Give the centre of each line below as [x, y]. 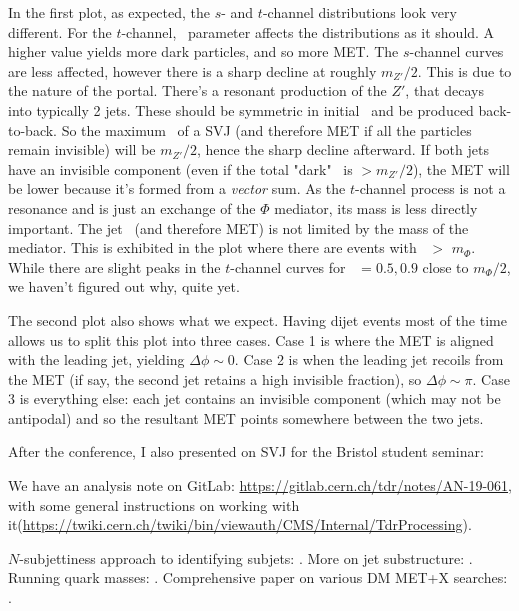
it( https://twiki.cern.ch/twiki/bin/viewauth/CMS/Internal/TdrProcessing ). [240, 524]
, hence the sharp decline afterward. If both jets [343, 149]
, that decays [444, 90]
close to [445, 266]
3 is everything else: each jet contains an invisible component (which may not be [254, 398]
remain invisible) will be [82, 149]
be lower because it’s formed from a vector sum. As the [177, 188]
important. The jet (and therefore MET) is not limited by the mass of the [238, 227]
